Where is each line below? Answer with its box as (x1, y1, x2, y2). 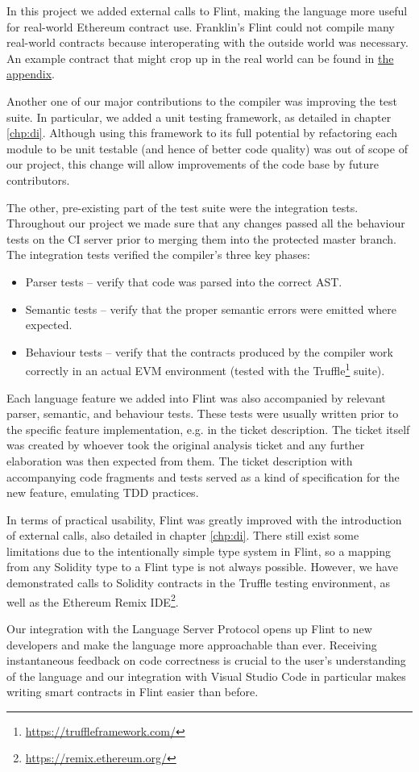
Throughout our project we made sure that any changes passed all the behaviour (6, 215, 405, 232)
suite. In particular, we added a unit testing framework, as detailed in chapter (6, 108, 392, 125)
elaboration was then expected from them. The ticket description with (6, 452, 353, 469)
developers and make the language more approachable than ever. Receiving (6, 636, 377, 653)
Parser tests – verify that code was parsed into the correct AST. (25, 273, 342, 290)
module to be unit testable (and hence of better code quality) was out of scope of (6, 140, 409, 156)
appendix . (6, 65, 55, 82)
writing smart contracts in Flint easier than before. (6, 683, 259, 700)
